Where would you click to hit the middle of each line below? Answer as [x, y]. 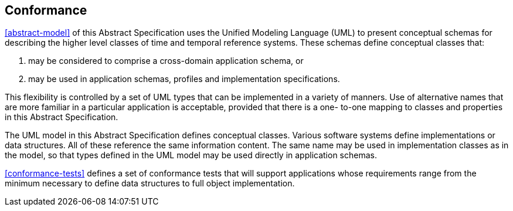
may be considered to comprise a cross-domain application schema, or [166, 61]
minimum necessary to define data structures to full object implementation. [150, 183]
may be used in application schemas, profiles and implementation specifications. [184, 79]
